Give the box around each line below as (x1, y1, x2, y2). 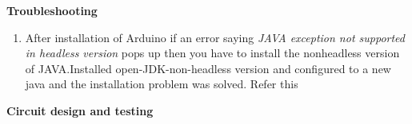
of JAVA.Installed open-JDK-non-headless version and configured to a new (25, 60, 391, 76)
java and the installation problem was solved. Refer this (25, 76, 298, 92)
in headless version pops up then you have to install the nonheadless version (25, 45, 400, 61)
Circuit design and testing (6, 102, 154, 118)
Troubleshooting (6, 2, 98, 18)
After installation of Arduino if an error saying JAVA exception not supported (25, 29, 405, 45)
